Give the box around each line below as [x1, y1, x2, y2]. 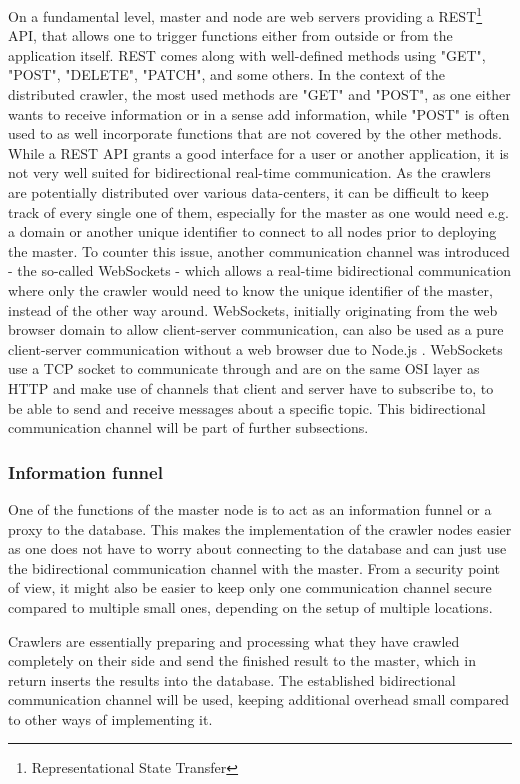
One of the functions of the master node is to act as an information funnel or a [8, 498, 492, 519]
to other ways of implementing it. [8, 708, 213, 729]
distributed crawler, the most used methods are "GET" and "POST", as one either [8, 84, 511, 105]
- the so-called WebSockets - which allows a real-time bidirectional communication [8, 260, 512, 281]
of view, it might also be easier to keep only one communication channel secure [8, 577, 492, 598]
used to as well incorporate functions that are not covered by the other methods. [8, 123, 502, 144]
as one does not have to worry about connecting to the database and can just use [8, 538, 507, 559]
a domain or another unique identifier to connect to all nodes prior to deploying [8, 221, 497, 242]
